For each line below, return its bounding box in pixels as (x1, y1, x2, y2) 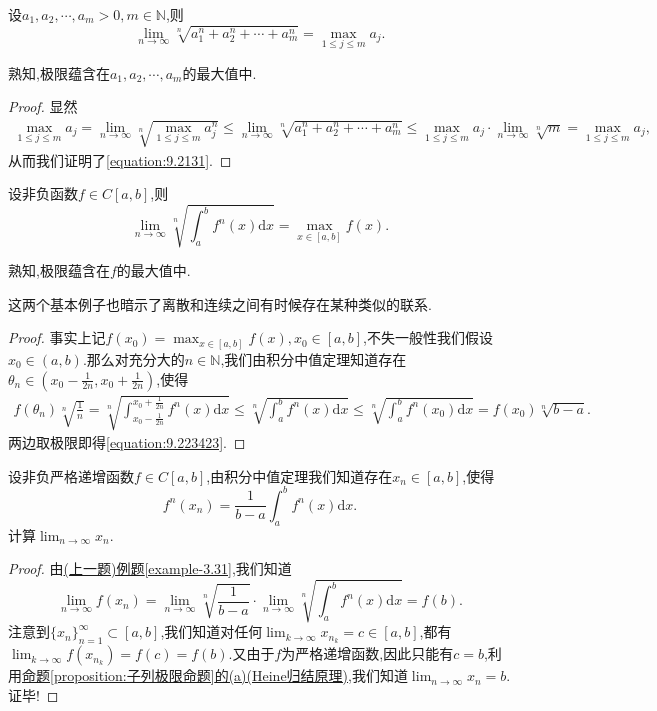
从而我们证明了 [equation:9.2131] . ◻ (8, 149, 232, 170)
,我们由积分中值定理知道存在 (220, 348, 407, 369)
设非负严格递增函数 (8, 465, 134, 486)
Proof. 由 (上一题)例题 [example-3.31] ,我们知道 (8, 558, 292, 579)
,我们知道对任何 (160, 621, 263, 642)
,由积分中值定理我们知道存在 (206, 465, 393, 486)
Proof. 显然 (8, 96, 78, 117)
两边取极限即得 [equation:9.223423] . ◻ (8, 432, 246, 453)
